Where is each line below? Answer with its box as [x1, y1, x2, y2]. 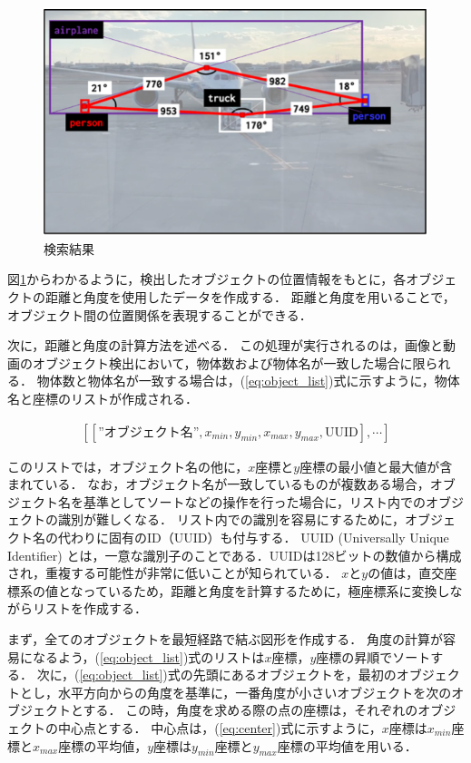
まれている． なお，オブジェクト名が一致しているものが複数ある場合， [7, 474, 430, 494]
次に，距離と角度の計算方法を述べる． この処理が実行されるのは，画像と [7, 336, 443, 355]
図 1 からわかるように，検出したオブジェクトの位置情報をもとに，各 [7, 269, 407, 289]
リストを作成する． [32, 599, 147, 618]
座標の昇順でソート [316, 647, 431, 666]
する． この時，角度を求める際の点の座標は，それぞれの [83, 700, 418, 719]
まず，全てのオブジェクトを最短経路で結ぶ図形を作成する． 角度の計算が [7, 630, 443, 649]
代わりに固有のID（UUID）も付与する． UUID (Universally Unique [57, 528, 449, 547]
